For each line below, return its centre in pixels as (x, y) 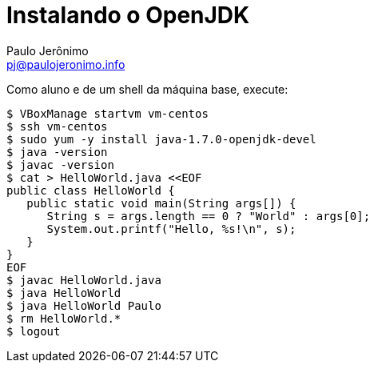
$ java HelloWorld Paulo (84, 305)
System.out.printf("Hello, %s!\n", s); (171, 229)
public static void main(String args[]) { (161, 203)
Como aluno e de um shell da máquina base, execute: (147, 89)
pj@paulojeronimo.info (66, 64)
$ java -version (57, 152)
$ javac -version (60, 164)
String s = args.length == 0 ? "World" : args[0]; (209, 216)
